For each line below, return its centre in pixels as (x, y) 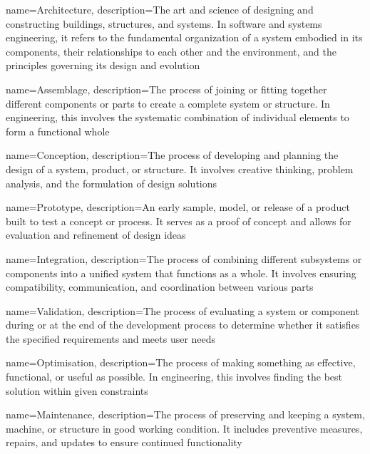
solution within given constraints (77, 390)
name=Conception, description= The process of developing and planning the (172, 155)
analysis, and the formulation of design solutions (112, 183)
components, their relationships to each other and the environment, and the (171, 51)
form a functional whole (58, 131)
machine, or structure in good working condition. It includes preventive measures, (184, 428)
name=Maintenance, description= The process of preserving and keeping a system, (185, 414)
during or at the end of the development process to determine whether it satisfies (183, 325)
